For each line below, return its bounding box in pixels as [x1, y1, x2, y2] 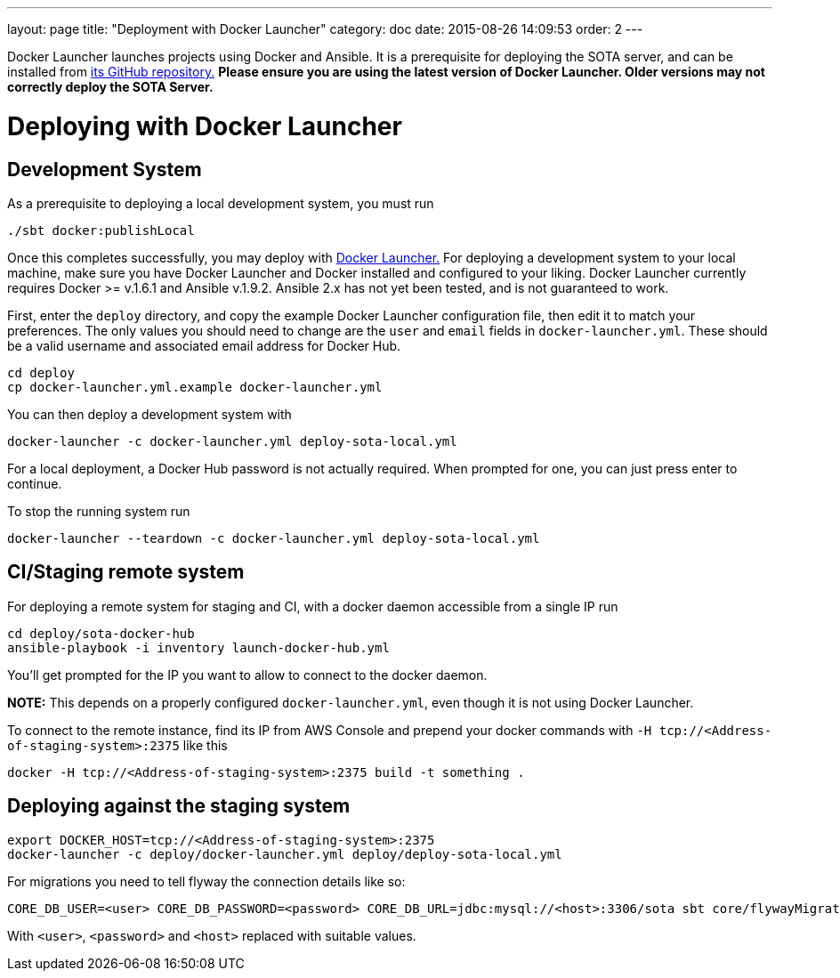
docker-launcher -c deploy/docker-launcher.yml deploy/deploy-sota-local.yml [7, 846, 562, 861]
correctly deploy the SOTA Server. [7, 79, 214, 94]
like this [182, 737, 228, 753]
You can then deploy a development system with [7, 406, 292, 422]
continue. [7, 475, 62, 491]
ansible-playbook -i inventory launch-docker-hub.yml [7, 640, 390, 655]
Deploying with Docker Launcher [7, 110, 402, 141]
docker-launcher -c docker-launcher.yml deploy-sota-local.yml [7, 433, 457, 449]
